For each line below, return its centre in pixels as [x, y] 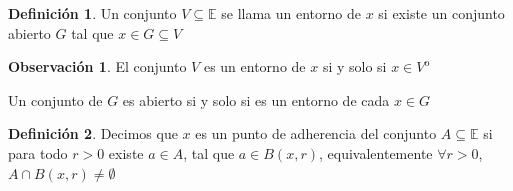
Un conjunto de [55, 99]
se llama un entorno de [291, 13]
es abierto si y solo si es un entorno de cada [256, 99]
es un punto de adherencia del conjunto [316, 133]
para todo [38, 152]
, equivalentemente [376, 152]
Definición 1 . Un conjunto [92, 13]
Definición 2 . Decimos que [93, 133]
